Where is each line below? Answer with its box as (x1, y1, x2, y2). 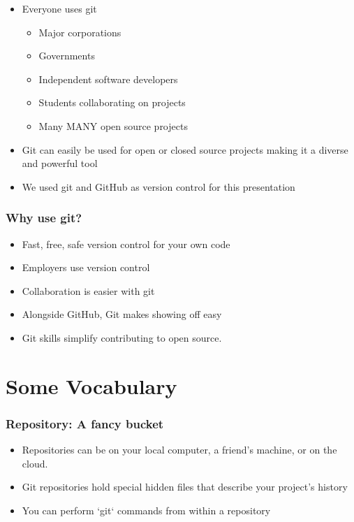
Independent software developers (38, 71, 178, 86)
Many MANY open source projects (38, 118, 188, 133)
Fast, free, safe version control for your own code (22, 236, 230, 251)
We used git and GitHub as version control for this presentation (22, 179, 295, 194)
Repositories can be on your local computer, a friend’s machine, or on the (22, 442, 337, 457)
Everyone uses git (22, 1, 97, 15)
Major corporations (38, 24, 121, 39)
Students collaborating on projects (38, 95, 186, 110)
